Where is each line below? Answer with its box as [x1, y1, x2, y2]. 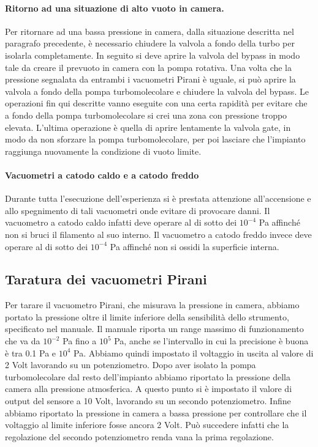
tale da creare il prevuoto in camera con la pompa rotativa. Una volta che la [5, 61, 292, 73]
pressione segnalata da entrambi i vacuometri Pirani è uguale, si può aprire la [5, 73, 296, 86]
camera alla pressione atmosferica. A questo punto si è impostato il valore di [5, 382, 292, 395]
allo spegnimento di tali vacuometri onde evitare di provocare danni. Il [5, 204, 270, 216]
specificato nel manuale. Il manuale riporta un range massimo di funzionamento [5, 322, 304, 335]
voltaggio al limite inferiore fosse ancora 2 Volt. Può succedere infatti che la [5, 418, 289, 431]
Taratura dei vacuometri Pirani [5, 270, 207, 289]
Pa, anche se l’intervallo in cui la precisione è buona [114, 334, 309, 347]
